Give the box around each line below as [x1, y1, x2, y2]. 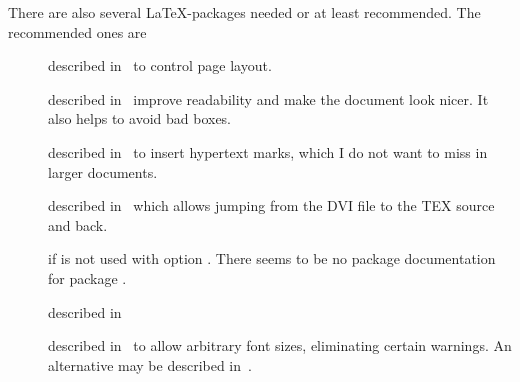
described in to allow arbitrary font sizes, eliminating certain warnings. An [48, 335, 512, 356]
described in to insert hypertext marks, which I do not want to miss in [48, 141, 488, 162]
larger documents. [48, 161, 158, 182]
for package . [48, 267, 127, 288]
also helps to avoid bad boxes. [48, 108, 232, 129]
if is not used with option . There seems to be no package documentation [48, 248, 496, 269]
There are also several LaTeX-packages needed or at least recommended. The [8, 2, 481, 22]
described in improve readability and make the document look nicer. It [48, 88, 489, 109]
